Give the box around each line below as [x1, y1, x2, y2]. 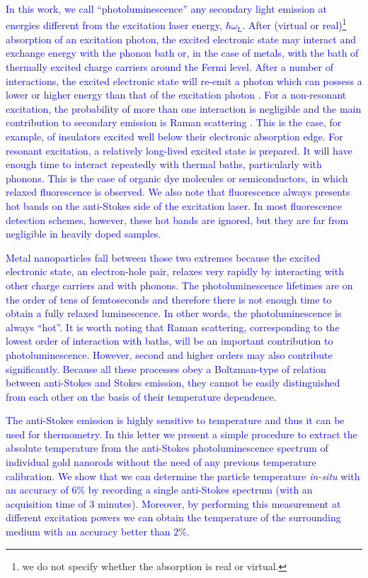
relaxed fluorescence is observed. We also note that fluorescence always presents [6, 184, 350, 199]
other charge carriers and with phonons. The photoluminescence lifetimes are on [6, 277, 353, 292]
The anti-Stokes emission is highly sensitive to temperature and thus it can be [6, 413, 345, 428]
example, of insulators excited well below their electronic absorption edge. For [6, 129, 343, 143]
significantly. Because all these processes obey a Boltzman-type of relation [6, 361, 326, 376]
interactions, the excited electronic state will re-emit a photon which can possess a [6, 73, 362, 88]
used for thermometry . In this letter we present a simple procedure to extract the [6, 426, 357, 441]
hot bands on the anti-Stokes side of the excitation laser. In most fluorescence [6, 198, 342, 213]
